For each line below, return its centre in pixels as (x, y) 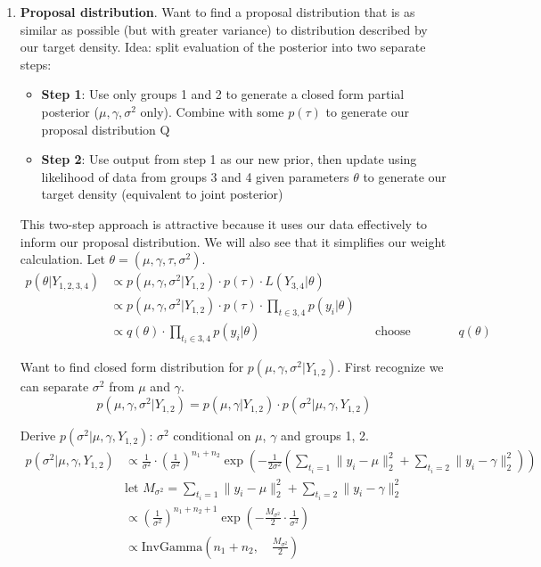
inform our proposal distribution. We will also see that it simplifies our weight (233, 241)
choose (393, 332)
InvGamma (172, 547)
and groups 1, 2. (325, 436)
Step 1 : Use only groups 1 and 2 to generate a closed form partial (223, 94)
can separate (54, 386)
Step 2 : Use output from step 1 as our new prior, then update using (229, 159)
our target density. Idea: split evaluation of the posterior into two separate (223, 47)
